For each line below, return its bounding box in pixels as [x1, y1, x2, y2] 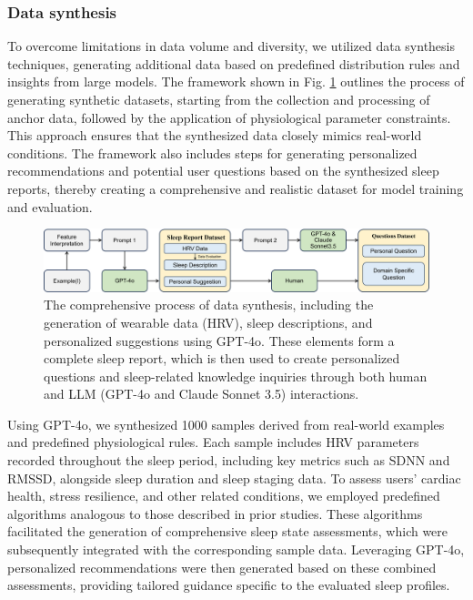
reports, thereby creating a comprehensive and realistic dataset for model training [7, 178, 464, 198]
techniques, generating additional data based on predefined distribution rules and [7, 54, 460, 73]
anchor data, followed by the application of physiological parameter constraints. [7, 107, 451, 127]
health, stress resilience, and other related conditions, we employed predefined [7, 486, 440, 505]
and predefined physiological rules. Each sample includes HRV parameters [7, 432, 419, 452]
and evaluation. [7, 197, 93, 216]
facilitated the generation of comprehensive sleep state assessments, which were [7, 522, 448, 541]
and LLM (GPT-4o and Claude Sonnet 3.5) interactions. [44, 384, 359, 403]
